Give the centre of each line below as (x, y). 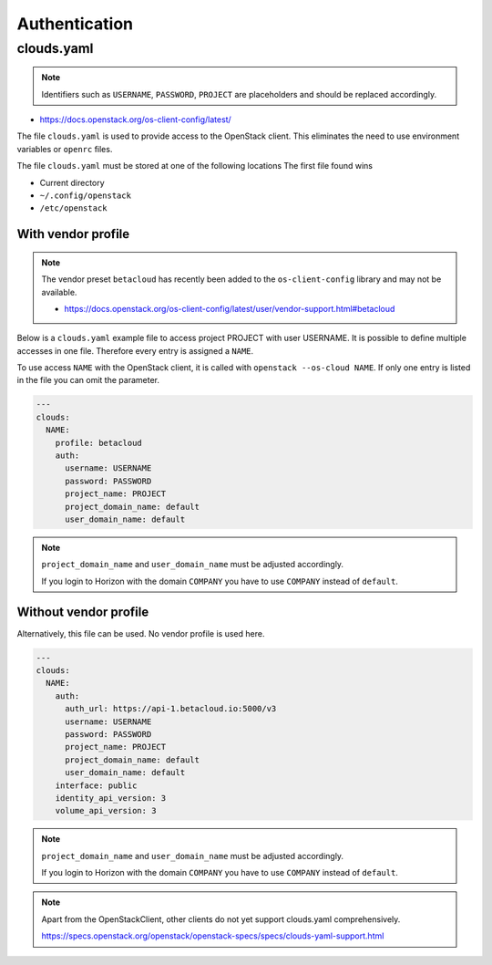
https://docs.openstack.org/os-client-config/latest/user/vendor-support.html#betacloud (230, 308)
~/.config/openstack (86, 195)
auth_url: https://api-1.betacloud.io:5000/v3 (171, 709)
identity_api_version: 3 (111, 798)
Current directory (72, 182)
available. (59, 292)
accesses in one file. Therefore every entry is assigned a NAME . (135, 350)
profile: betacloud (99, 443)
